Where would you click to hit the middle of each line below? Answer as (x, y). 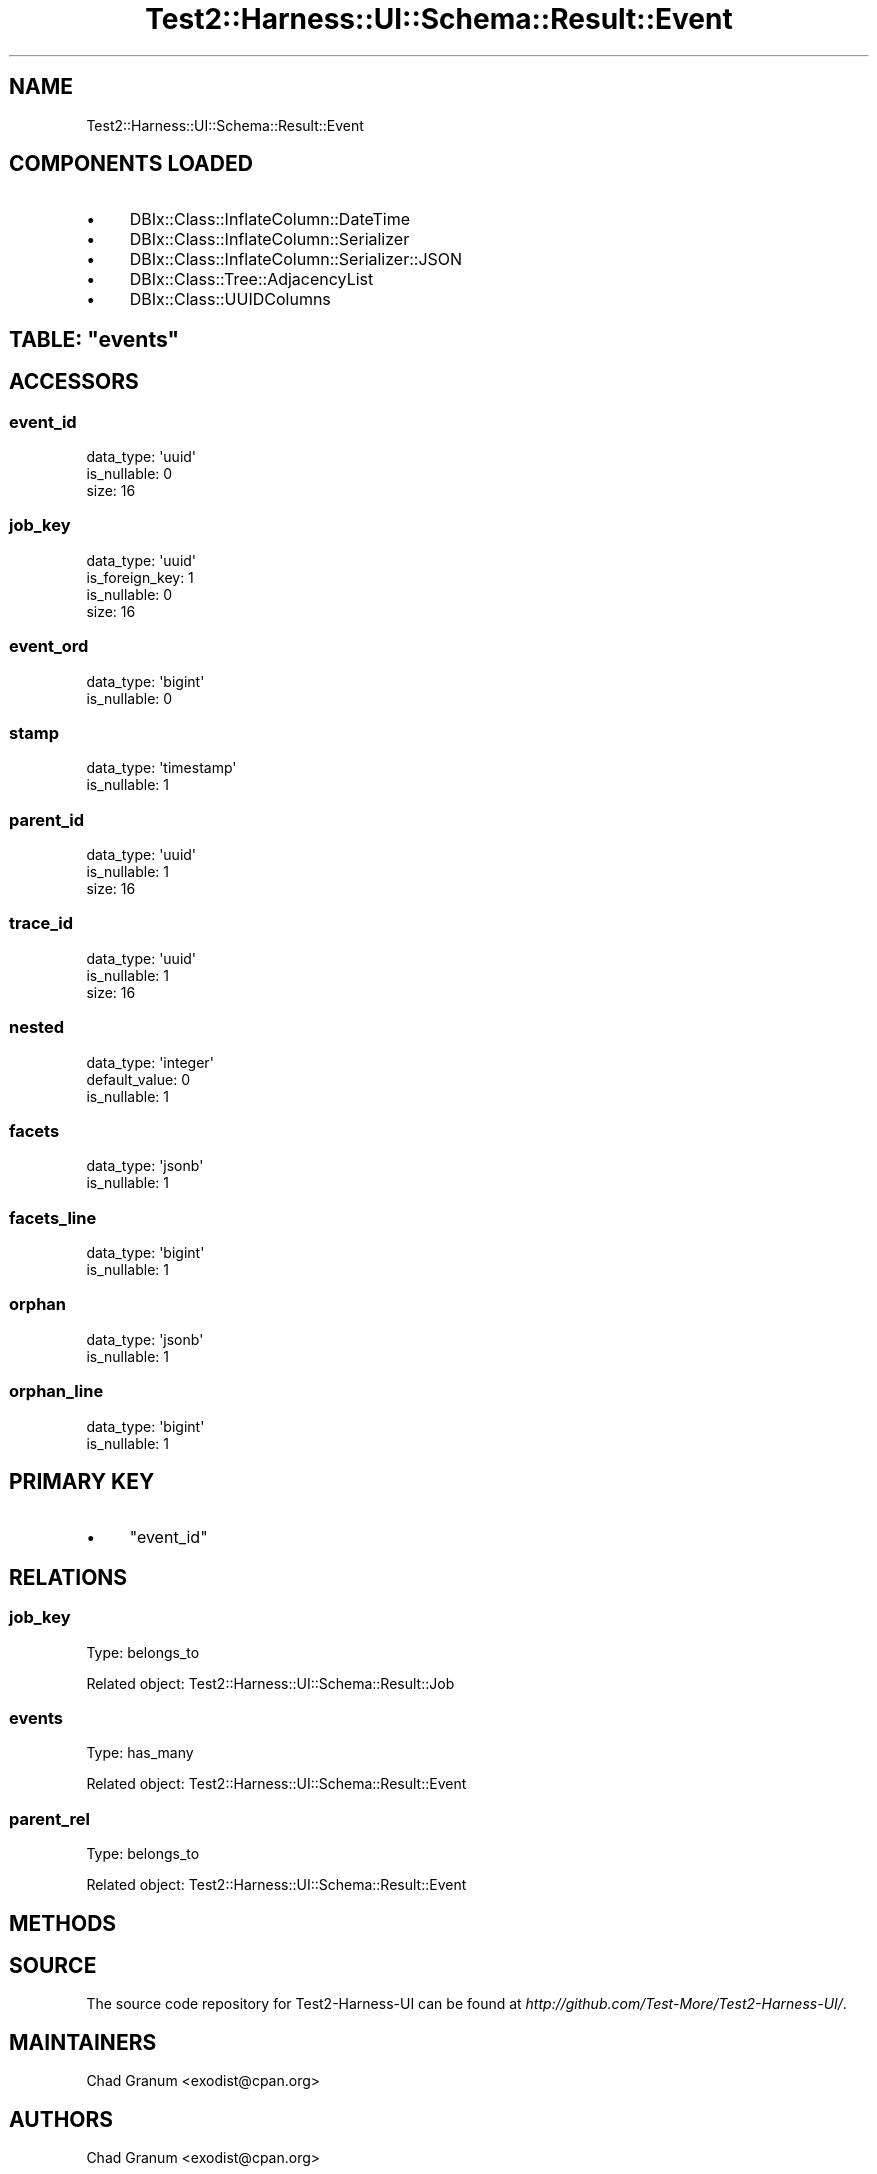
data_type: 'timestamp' (161, 768)
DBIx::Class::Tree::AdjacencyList (251, 279)
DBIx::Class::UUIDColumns (230, 299)
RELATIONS (68, 1577)
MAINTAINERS (83, 2042)
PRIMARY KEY (82, 1481)
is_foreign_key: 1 (140, 577)
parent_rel (49, 1818)
